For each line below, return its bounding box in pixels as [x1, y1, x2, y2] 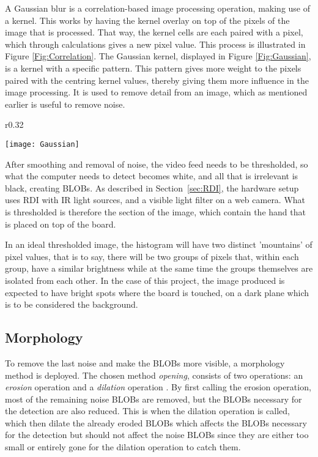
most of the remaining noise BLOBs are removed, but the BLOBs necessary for [5, 392, 302, 405]
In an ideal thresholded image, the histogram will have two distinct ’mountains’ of [5, 238, 312, 251]
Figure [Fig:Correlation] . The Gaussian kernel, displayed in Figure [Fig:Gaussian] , [5, 50, 311, 62]
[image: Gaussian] [5, 139, 79, 149]
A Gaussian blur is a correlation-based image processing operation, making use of [5, 2, 310, 14]
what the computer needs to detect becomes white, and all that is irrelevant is [5, 169, 298, 182]
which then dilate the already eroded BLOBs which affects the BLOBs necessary [5, 416, 307, 429]
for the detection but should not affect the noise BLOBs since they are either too [5, 428, 309, 441]
